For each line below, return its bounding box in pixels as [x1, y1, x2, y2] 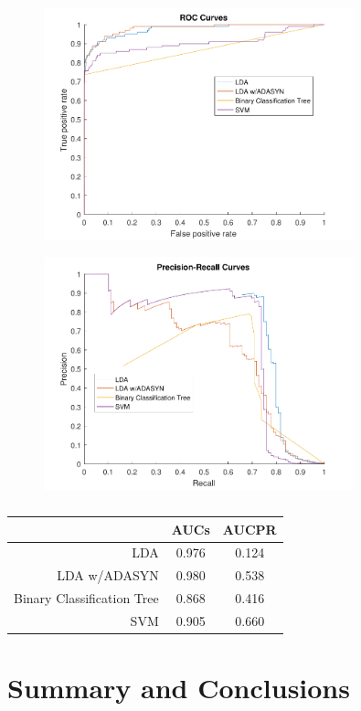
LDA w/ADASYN [57, 566, 159, 585]
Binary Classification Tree [14, 589, 159, 608]
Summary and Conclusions [7, 669, 350, 706]
